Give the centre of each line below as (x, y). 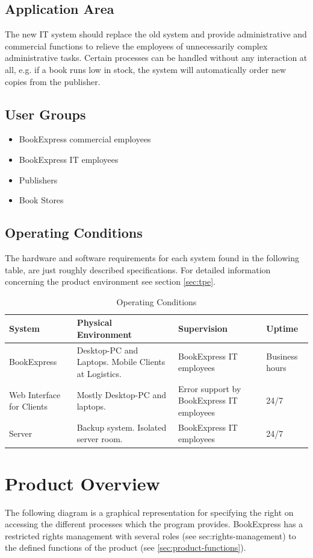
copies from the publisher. (53, 81)
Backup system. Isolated (122, 427)
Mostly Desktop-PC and (122, 394)
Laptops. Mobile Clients (121, 362)
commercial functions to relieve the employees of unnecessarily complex (136, 46)
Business (282, 356)
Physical (94, 322)
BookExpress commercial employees (85, 139)
